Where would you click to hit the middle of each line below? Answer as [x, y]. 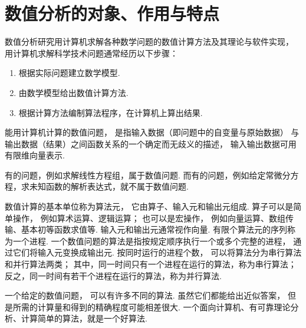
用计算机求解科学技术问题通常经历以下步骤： [91, 53]
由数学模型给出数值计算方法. [73, 92]
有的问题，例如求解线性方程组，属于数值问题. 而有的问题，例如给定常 [139, 175]
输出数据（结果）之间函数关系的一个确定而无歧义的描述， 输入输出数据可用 [151, 143]
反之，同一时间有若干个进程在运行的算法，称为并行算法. [113, 275]
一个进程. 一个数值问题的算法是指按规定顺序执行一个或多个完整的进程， [152, 241]
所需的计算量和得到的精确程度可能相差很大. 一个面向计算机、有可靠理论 [152, 307]
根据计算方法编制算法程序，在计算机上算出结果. [111, 112]
